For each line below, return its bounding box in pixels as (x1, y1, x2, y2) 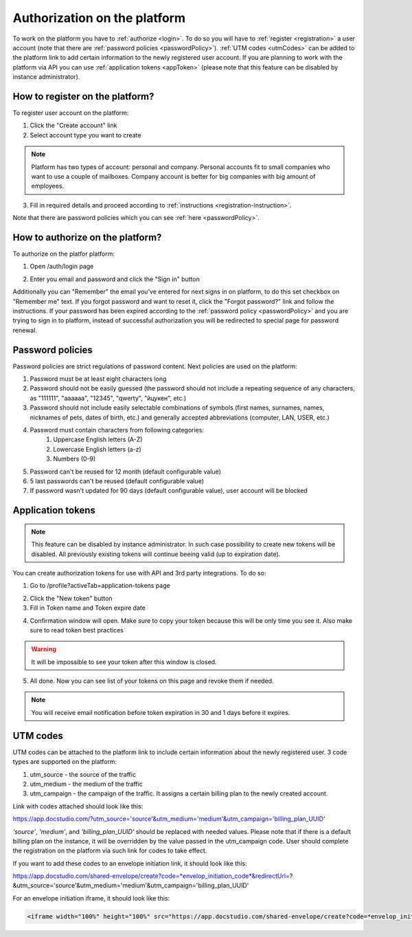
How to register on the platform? (12, 90, 154, 102)
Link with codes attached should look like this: (12, 802, 144, 811)
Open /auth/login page (30, 262, 94, 271)
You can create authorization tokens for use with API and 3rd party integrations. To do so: (12, 569, 266, 577)
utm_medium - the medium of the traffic (30, 780, 144, 788)
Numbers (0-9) (53, 454, 96, 463)
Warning (31, 645, 56, 653)
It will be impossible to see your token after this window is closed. (31, 657, 217, 666)
